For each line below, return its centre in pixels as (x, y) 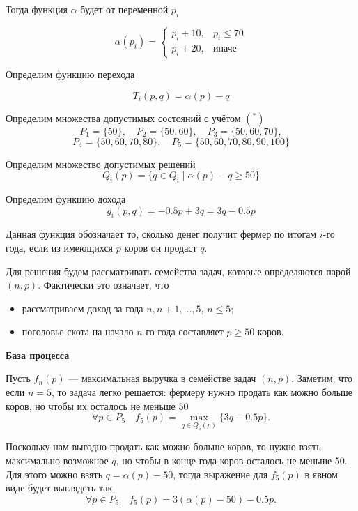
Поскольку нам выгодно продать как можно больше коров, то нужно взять (163, 447)
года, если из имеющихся (60, 247)
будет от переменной (124, 9)
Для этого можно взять (54, 474)
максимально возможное (57, 460)
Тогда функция (37, 9)
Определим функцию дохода (66, 198)
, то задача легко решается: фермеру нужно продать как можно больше (202, 392)
